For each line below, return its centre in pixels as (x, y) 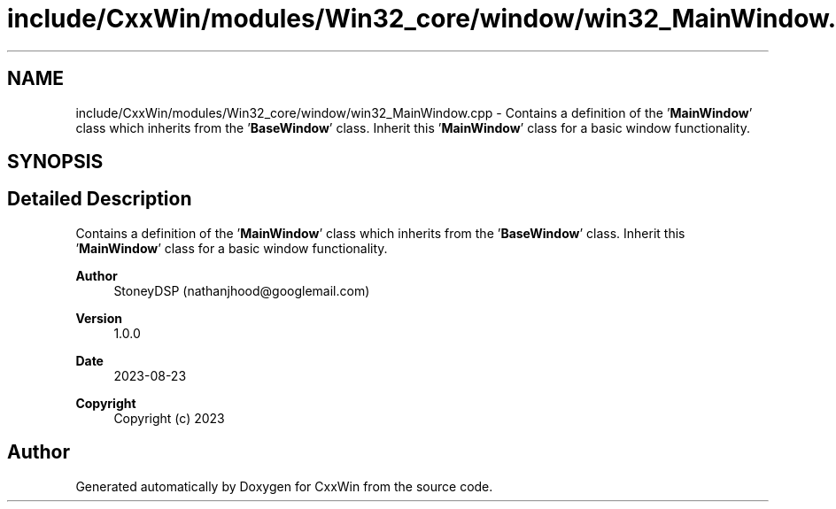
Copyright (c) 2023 (169, 418)
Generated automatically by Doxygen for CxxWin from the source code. (284, 486)
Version (99, 318)
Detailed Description (100, 199)
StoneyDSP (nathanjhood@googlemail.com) (242, 290)
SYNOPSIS (55, 162)
